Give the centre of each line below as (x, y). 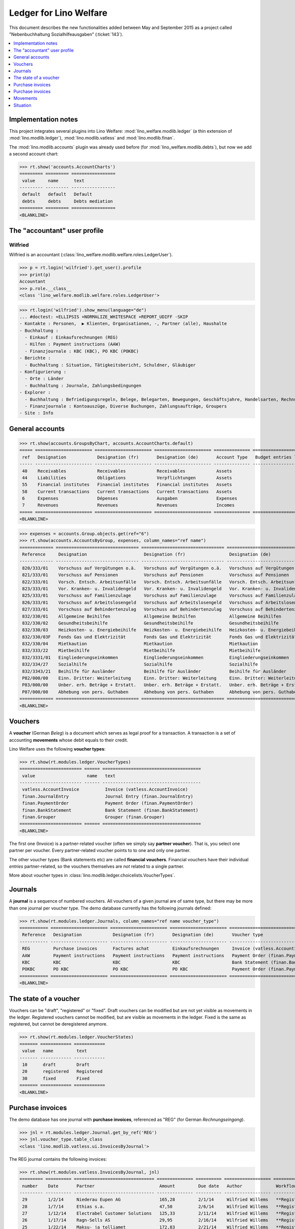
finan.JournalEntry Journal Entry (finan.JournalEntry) (108, 796)
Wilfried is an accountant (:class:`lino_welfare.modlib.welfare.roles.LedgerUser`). (91, 255)
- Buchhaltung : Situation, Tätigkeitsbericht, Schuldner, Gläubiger (110, 365)
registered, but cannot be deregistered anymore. (58, 1024)
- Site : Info (36, 413)
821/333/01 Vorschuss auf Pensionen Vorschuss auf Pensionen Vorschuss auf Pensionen (156, 575)
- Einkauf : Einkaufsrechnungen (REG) (71, 337)
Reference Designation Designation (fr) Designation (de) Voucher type (143, 935)
